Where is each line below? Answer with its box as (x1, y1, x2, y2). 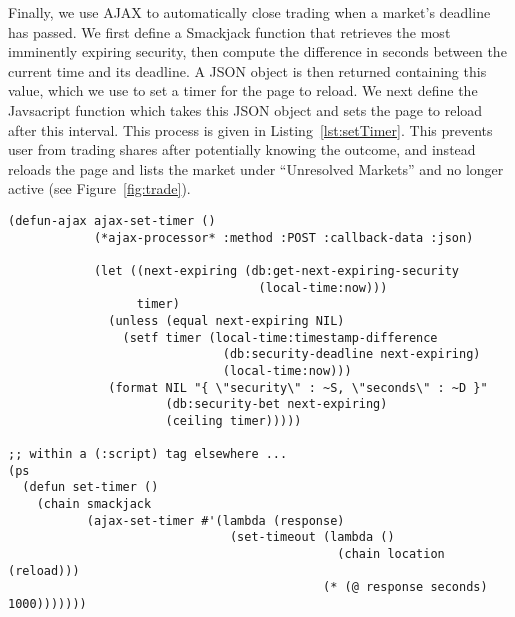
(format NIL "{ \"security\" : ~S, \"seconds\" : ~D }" (108, 380, 488, 395)
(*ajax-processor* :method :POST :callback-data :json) (93, 230, 474, 245)
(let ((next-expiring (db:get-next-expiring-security (93, 263, 460, 278)
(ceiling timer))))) (165, 413, 302, 428)
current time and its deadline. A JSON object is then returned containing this (8, 60, 487, 81)
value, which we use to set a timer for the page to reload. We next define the (8, 80, 478, 101)
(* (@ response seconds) (323, 580, 488, 595)
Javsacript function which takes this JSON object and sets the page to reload (8, 99, 483, 120)
